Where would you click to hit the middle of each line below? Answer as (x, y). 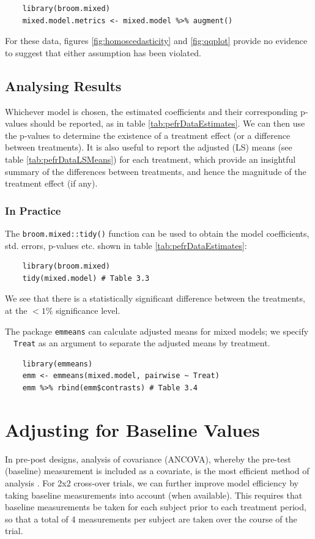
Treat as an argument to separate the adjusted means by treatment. (142, 343)
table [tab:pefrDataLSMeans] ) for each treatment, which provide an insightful (150, 159)
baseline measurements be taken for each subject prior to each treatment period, (156, 507)
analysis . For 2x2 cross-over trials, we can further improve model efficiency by (152, 482)
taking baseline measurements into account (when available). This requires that (154, 495)
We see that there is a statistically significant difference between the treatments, (155, 298)
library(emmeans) (57, 364)
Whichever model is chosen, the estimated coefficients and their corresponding (151, 111)
